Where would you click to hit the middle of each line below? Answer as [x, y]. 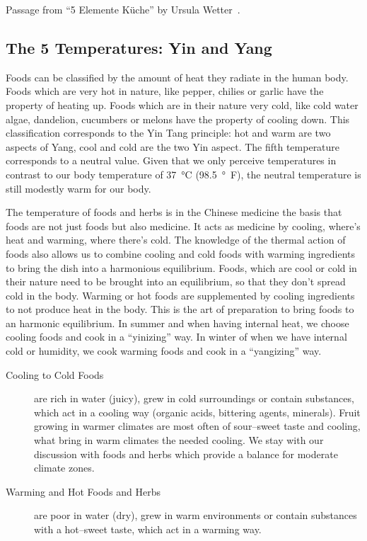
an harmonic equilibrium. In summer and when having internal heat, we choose [177, 323]
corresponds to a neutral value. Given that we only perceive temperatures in [171, 160]
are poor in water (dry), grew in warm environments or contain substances [196, 515]
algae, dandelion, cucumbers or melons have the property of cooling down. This [178, 119]
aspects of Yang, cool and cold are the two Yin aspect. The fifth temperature [173, 146]
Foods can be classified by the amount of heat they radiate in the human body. [177, 77]
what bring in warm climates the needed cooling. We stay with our [179, 440]
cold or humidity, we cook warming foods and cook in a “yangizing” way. [164, 351]
